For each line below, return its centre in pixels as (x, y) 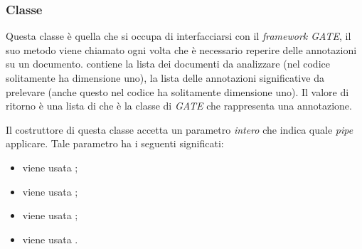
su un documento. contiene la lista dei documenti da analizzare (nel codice (168, 64)
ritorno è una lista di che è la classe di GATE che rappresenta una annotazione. (179, 106)
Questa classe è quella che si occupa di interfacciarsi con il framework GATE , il (179, 36)
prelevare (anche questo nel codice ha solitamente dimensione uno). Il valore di (177, 91)
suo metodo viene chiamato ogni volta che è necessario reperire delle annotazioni (181, 49)
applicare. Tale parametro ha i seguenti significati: (115, 143)
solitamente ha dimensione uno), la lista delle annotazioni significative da (165, 78)
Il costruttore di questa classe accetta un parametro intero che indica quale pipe (180, 129)
